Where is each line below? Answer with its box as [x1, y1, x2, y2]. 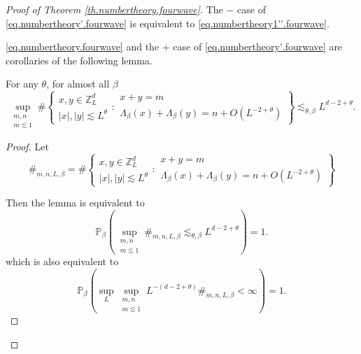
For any [6, 76, 38, 91]
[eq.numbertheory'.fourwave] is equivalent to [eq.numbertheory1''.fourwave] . [6, 15, 330, 30]
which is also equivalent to [6, 254, 119, 269]
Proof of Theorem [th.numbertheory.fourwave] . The [6, 2, 223, 16]
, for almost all [46, 76, 110, 91]
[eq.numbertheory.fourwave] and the [6, 39, 160, 54]
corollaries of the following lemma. [6, 52, 153, 67]
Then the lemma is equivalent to [6, 195, 145, 210]
